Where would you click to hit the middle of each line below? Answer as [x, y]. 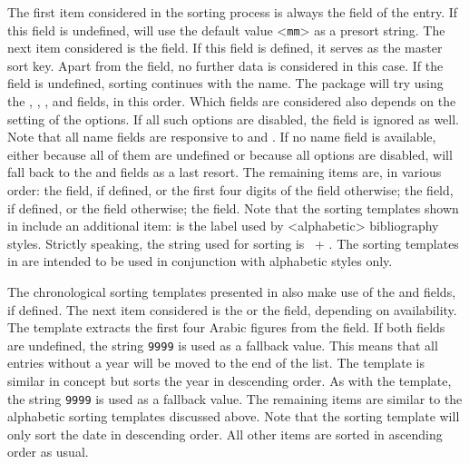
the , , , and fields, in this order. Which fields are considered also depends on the [232, 101]
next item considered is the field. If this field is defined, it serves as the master [225, 48]
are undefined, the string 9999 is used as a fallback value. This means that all [223, 345]
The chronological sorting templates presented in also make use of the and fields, [232, 291]
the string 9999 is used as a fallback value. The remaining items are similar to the [235, 398]
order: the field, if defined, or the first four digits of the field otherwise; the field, [230, 190]
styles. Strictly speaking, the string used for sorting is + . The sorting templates [233, 243]
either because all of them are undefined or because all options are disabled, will [230, 154]
